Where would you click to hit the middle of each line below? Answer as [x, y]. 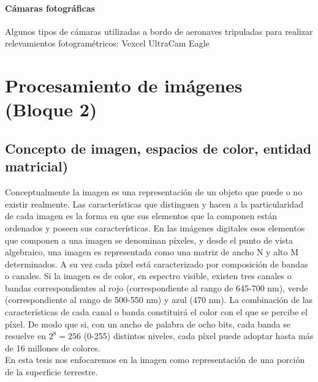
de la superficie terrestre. [51, 372]
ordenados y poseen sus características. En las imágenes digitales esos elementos [155, 227]
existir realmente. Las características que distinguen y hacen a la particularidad [154, 204]
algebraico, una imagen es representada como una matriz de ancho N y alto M [152, 252]
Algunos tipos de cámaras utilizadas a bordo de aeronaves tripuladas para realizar [159, 31]
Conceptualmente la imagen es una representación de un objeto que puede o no [154, 192]
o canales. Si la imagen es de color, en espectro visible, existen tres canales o [148, 276]
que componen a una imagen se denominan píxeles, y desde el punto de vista [149, 240]
